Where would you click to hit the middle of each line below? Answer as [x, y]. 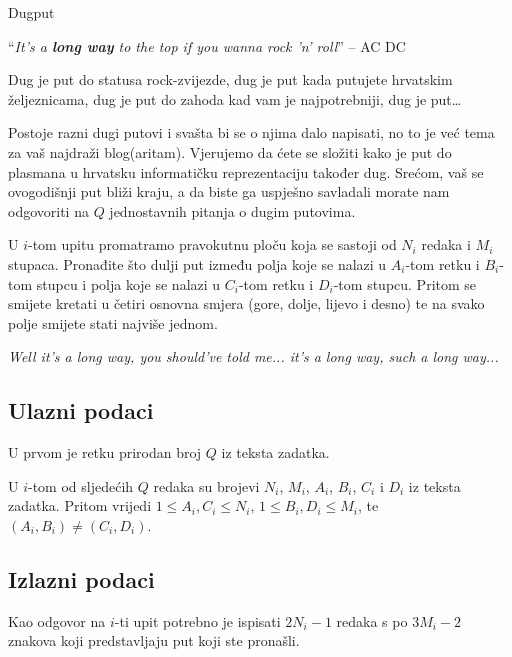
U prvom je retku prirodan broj [105, 452]
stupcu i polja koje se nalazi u [128, 283]
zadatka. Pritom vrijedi [80, 505]
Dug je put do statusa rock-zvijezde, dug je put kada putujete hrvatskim [230, 79]
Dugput [31, 12]
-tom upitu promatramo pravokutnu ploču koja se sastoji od [212, 244]
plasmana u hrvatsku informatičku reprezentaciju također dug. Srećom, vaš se [246, 171]
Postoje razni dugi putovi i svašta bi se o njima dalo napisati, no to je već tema [251, 132]
